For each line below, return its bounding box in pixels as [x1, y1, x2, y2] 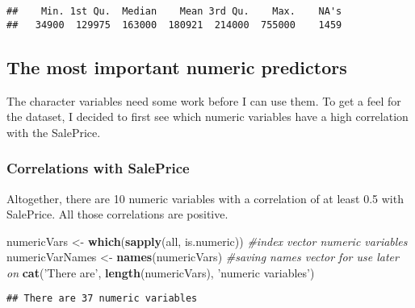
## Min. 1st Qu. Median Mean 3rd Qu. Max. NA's [6, 6, 342, 17]
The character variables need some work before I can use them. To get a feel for [6, 92, 401, 109]
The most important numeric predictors [6, 54, 347, 79]
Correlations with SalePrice [6, 158, 190, 178]
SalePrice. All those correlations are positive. [6, 206, 228, 223]
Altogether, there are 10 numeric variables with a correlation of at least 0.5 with [6, 189, 404, 206]
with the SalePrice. [6, 123, 101, 140]
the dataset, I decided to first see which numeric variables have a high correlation [6, 108, 409, 125]
